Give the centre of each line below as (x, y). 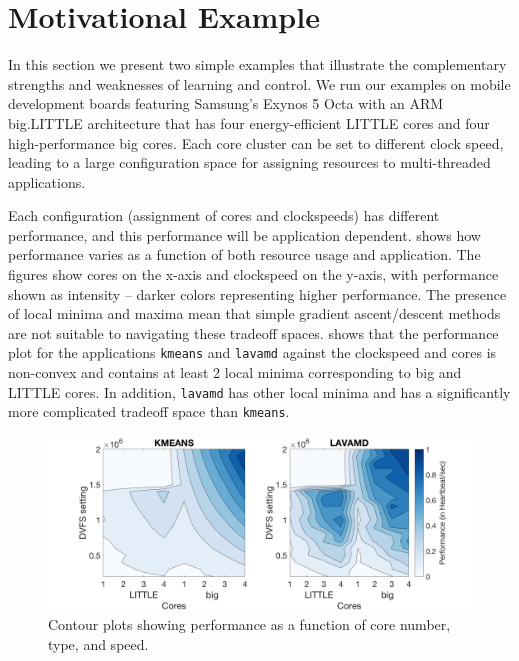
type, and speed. (98, 643)
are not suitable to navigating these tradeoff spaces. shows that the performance (253, 332)
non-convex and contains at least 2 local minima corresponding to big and (235, 372)
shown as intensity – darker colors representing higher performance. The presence (257, 293)
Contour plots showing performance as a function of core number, (249, 624)
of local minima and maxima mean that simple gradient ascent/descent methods (254, 313)
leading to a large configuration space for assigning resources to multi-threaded (249, 162)
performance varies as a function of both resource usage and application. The (244, 254)
